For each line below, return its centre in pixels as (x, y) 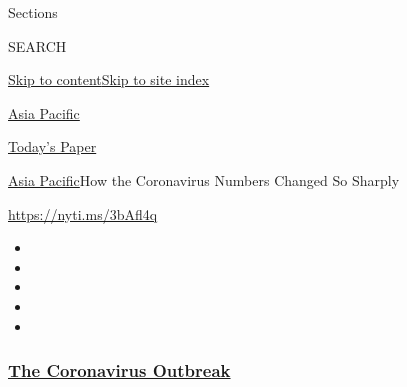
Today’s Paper (52, 146)
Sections (33, 12)
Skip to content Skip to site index (109, 79)
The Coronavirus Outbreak (119, 370)
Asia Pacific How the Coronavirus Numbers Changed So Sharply (204, 179)
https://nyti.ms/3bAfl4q (83, 213)
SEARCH (37, 45)
